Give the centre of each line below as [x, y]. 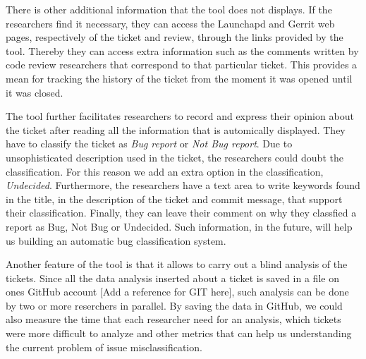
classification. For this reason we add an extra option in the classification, [165, 171]
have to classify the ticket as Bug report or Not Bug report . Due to [149, 144]
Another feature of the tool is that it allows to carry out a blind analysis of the [177, 264]
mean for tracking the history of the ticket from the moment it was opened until [179, 78]
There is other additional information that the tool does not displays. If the [169, 9]
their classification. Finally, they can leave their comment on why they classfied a [181, 213]
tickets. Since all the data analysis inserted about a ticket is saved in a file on [172, 278]
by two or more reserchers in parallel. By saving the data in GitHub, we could [174, 305]
